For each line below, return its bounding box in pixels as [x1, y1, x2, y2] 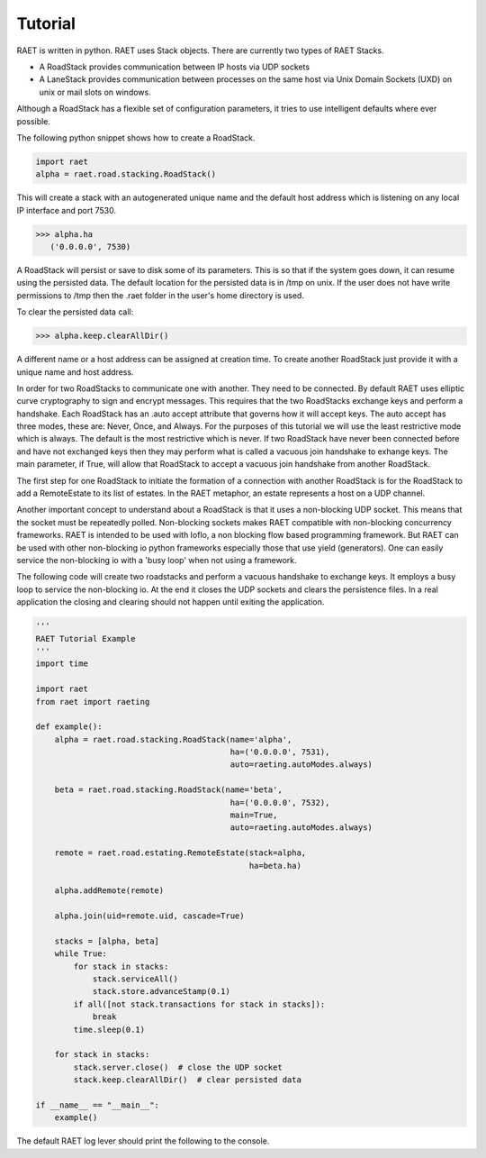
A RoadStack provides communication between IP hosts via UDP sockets [39, 61, 310, 72]
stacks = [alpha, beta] [54, 935, 159, 946]
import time [35, 659, 89, 669]
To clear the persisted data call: [16, 306, 134, 317]
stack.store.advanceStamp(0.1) [92, 987, 231, 997]
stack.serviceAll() [92, 974, 179, 984]
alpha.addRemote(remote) [54, 886, 165, 896]
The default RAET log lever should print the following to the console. [16, 1135, 270, 1146]
